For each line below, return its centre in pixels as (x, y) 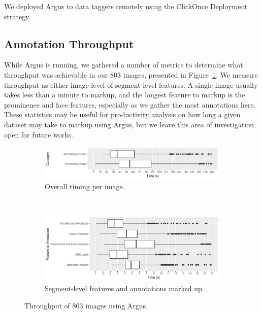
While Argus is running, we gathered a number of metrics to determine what (124, 65)
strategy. (18, 16)
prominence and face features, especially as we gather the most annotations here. (130, 104)
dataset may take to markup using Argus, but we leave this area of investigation (129, 124)
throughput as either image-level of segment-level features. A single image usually (131, 84)
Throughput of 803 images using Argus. (86, 305)
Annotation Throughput (69, 43)
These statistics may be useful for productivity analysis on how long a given (122, 114)
